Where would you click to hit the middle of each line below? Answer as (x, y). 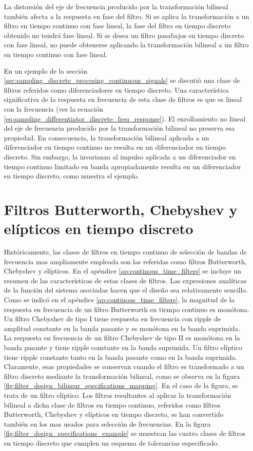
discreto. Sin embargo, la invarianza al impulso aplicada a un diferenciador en (120, 156)
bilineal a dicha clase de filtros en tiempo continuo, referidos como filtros (112, 404)
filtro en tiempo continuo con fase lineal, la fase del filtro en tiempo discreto (117, 26)
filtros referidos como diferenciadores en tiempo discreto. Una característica (117, 89)
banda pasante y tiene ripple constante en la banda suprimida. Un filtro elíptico (123, 347)
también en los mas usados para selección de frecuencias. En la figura (107, 423)
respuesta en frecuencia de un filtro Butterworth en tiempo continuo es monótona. (127, 309)
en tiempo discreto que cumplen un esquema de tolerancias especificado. (112, 442)
